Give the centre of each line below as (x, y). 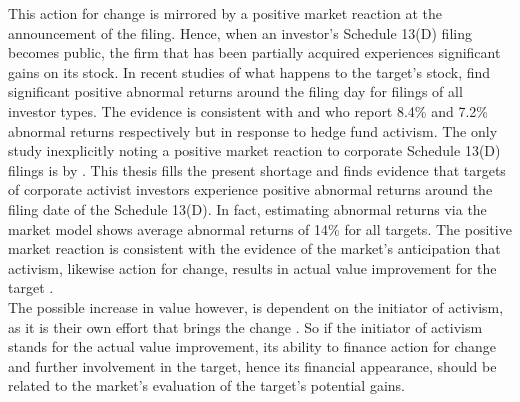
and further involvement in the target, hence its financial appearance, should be (252, 365)
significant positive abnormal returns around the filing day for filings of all (235, 91)
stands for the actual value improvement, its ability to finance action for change (252, 346)
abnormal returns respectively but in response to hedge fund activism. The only (253, 130)
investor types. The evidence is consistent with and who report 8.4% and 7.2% (248, 110)
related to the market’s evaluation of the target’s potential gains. (207, 385)
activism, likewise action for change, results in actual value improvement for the (252, 267)
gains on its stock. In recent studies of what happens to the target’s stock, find (249, 71)
